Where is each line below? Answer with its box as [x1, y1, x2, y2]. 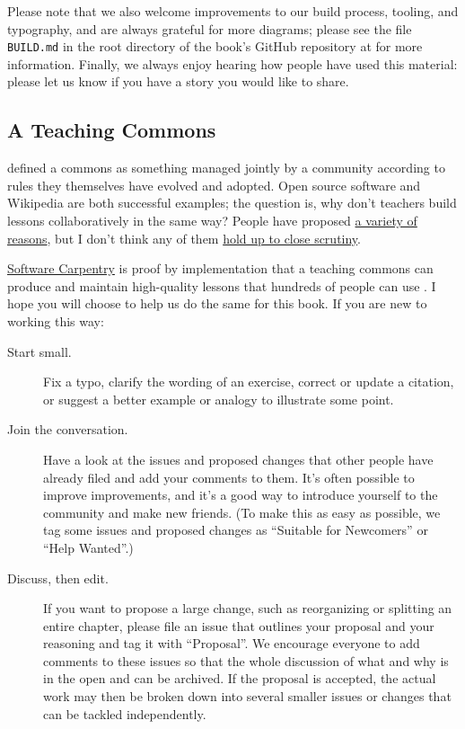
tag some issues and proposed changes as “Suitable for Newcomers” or [43, 520, 428, 539]
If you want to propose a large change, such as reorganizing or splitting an [43, 599, 452, 618]
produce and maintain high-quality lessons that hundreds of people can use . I [7, 276, 436, 295]
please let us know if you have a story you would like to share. [7, 72, 349, 91]
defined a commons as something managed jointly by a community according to [7, 158, 445, 177]
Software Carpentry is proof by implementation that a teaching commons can [7, 259, 434, 278]
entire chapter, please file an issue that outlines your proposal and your [43, 616, 434, 635]
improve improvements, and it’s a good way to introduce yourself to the [43, 485, 438, 504]
